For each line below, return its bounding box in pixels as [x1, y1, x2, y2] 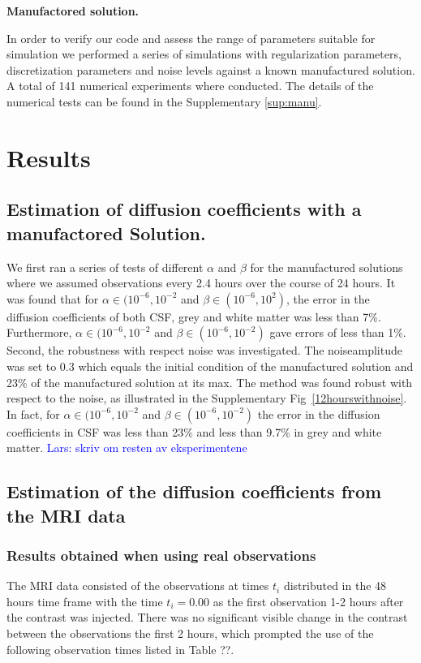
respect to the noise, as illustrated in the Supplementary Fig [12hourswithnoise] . [6, 390, 407, 407]
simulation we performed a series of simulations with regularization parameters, [6, 45, 402, 62]
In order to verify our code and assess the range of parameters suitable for [6, 29, 376, 46]
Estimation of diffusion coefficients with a [6, 196, 362, 222]
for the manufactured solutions [250, 258, 403, 275]
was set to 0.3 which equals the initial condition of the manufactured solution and [6, 357, 414, 374]
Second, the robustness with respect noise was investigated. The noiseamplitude [6, 342, 402, 359]
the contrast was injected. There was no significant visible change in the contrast [6, 609, 408, 626]
